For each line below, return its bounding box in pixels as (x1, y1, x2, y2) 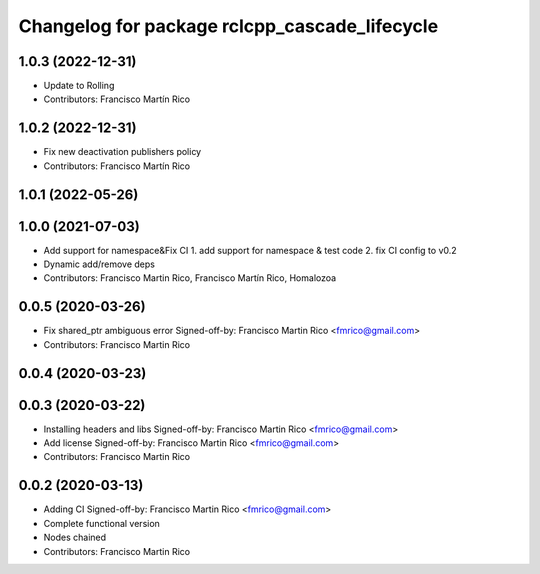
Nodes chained (43, 531, 107, 544)
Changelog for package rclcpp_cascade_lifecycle (18, 15, 439, 37)
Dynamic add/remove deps (43, 258, 155, 270)
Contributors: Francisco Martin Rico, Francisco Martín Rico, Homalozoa (43, 272, 337, 284)
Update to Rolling (43, 80, 115, 92)
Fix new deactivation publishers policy (43, 146, 202, 158)
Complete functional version (43, 517, 160, 529)
